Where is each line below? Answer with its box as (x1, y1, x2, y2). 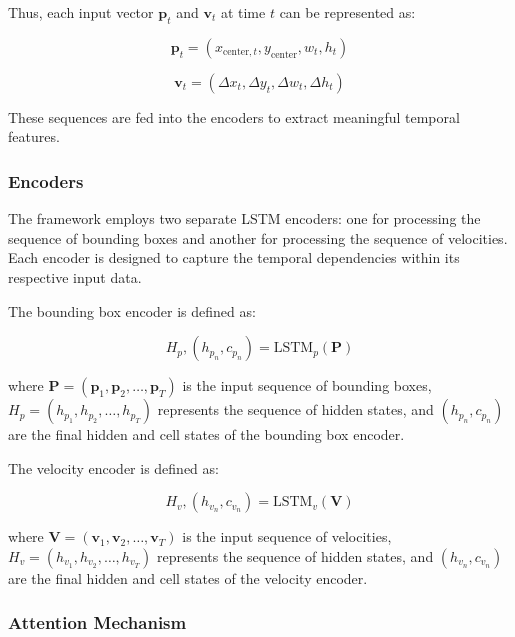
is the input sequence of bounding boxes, (182, 375, 432, 396)
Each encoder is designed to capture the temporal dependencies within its (8, 247, 460, 268)
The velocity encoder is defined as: (8, 457, 219, 478)
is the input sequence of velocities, (182, 526, 392, 547)
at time (220, 2, 266, 22)
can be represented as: (279, 2, 416, 22)
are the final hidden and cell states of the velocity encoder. (8, 567, 368, 588)
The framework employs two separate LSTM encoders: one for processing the (8, 208, 481, 229)
